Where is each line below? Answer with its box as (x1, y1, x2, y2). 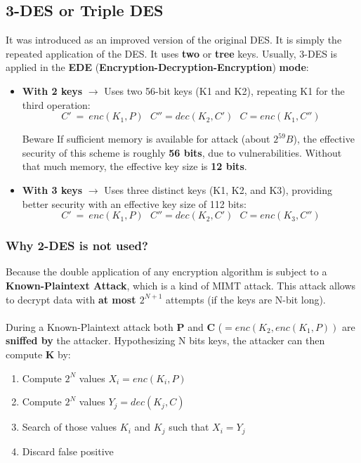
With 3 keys (22, 182, 83, 197)
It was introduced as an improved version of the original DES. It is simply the (6, 32, 342, 47)
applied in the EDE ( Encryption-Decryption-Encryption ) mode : (6, 60, 309, 74)
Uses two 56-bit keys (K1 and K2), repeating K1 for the (104, 83, 345, 98)
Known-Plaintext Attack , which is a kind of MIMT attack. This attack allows (6, 278, 356, 292)
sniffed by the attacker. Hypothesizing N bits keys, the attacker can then (6, 333, 325, 348)
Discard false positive (22, 443, 114, 458)
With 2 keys (22, 83, 83, 98)
